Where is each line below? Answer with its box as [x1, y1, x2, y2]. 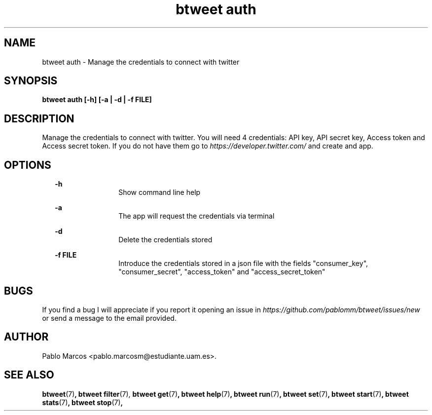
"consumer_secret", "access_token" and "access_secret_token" [118, 267, 325, 276]
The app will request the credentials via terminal [118, 212, 275, 221]
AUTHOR [4, 331, 49, 343]
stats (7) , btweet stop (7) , [42, 398, 123, 407]
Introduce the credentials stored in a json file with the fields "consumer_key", [118, 259, 368, 268]
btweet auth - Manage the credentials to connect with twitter [42, 57, 240, 66]
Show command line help [118, 188, 201, 197]
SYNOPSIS [4, 75, 58, 87]
